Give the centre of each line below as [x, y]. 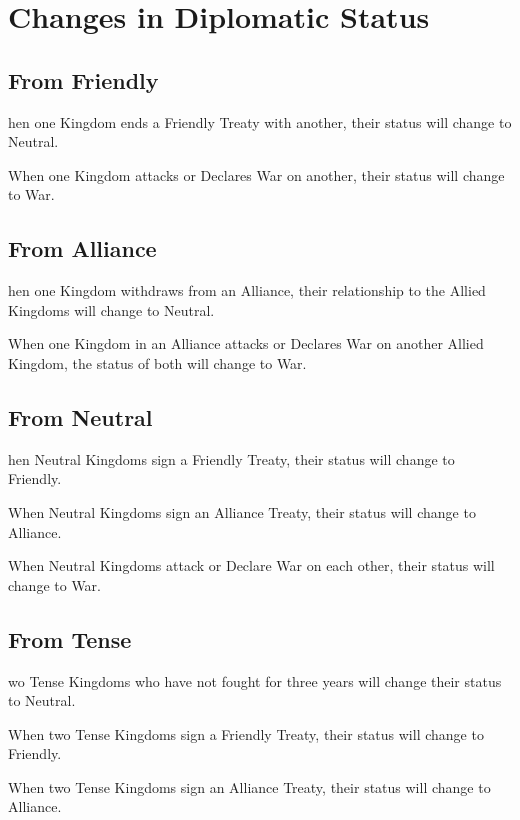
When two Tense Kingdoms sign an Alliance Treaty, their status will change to [249, 786]
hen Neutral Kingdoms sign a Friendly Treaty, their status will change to [231, 458]
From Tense [70, 638]
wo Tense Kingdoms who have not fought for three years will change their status [255, 680]
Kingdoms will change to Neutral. [111, 309]
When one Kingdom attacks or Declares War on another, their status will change [256, 174]
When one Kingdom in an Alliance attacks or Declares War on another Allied [246, 343]
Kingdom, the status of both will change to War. [157, 362]
